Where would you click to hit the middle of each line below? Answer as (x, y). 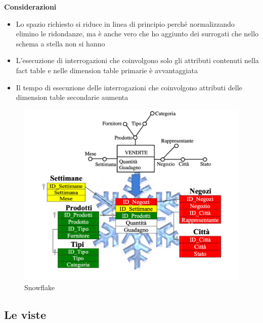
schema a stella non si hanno (60, 43)
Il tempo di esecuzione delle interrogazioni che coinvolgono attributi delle (129, 87)
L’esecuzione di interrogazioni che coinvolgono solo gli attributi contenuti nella (137, 60)
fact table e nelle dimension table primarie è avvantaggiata (107, 70)
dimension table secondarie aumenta (72, 97)
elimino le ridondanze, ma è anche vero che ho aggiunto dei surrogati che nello (137, 34)
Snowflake (40, 287)
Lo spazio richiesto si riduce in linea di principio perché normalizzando (125, 23)
